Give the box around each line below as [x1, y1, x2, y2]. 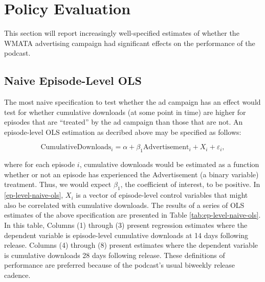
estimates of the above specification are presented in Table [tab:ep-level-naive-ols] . [4, 209, 261, 220]
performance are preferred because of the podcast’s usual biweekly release [4, 260, 235, 270]
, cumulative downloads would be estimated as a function [79, 159, 259, 170]
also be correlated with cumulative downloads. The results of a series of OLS [4, 199, 245, 210]
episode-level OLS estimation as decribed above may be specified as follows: [4, 126, 241, 137]
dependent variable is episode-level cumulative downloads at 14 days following [4, 229, 249, 240]
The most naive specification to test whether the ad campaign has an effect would [4, 97, 261, 107]
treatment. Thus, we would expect [4, 179, 112, 190]
